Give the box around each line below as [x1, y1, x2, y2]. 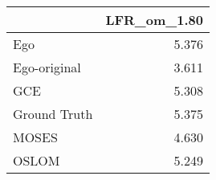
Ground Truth [13, 104, 93, 123]
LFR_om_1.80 [105, 10, 203, 29]
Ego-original [13, 58, 81, 76]
